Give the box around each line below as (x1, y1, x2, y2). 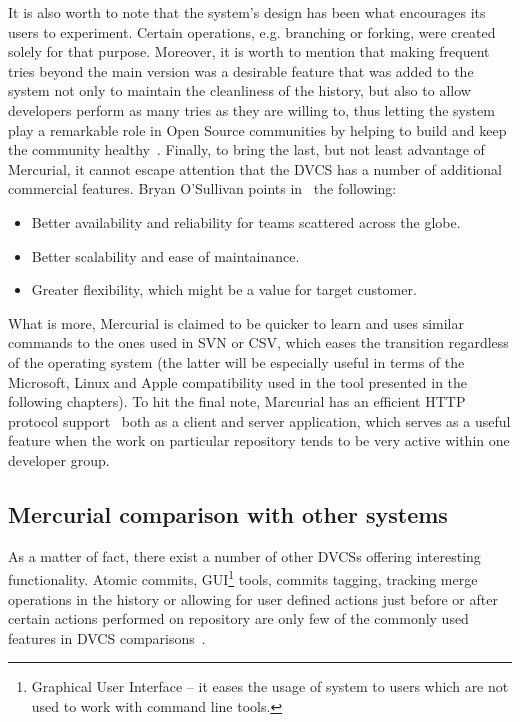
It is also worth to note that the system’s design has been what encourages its (8, 2, 486, 22)
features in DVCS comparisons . (8, 627, 206, 648)
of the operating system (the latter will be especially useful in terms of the (8, 351, 465, 372)
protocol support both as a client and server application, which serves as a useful (8, 410, 511, 431)
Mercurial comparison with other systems (8, 498, 448, 529)
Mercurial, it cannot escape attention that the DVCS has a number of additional (8, 158, 502, 179)
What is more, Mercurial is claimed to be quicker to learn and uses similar (8, 312, 464, 333)
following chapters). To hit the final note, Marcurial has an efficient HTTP (8, 391, 466, 412)
